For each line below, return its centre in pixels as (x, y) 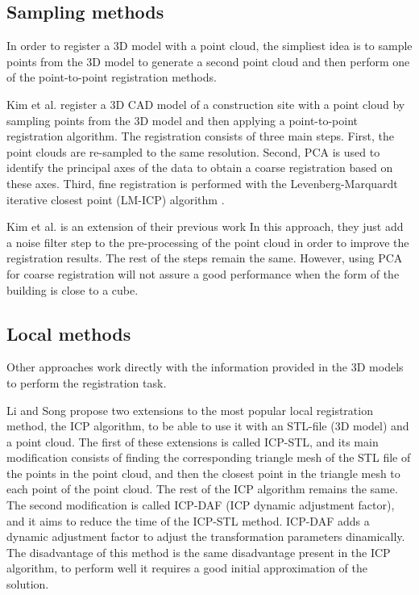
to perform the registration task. (87, 382)
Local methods (69, 333)
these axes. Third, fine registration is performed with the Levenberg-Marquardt (202, 183)
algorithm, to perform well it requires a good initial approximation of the (187, 568)
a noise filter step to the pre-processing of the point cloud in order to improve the (208, 242)
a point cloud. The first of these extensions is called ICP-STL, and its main (193, 441)
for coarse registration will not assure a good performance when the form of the (203, 273)
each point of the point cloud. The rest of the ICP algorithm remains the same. (202, 489)
